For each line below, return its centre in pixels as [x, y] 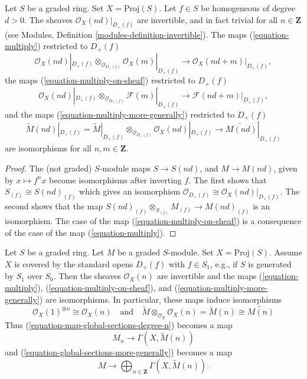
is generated [270, 263]
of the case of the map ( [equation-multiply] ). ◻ [91, 232]
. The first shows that [228, 179]
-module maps [125, 168]
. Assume [285, 252]
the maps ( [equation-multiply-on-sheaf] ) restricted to [100, 80]
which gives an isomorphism [130, 191]
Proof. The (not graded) [48, 168]
